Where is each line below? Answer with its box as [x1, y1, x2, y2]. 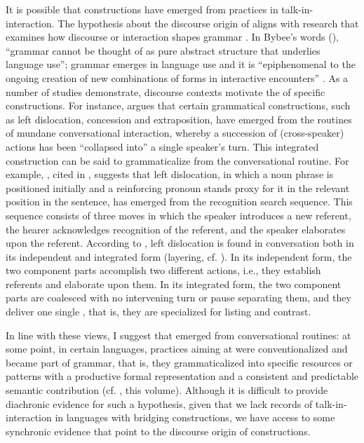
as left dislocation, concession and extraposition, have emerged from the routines [6, 111, 352, 126]
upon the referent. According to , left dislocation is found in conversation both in [6, 236, 354, 250]
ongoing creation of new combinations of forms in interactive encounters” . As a [6, 70, 349, 85]
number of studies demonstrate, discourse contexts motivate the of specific [6, 84, 325, 99]
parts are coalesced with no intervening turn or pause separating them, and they [6, 290, 351, 305]
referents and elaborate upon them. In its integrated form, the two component [6, 276, 342, 291]
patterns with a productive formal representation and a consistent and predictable [6, 369, 359, 383]
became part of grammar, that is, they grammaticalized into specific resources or [6, 355, 353, 369]
